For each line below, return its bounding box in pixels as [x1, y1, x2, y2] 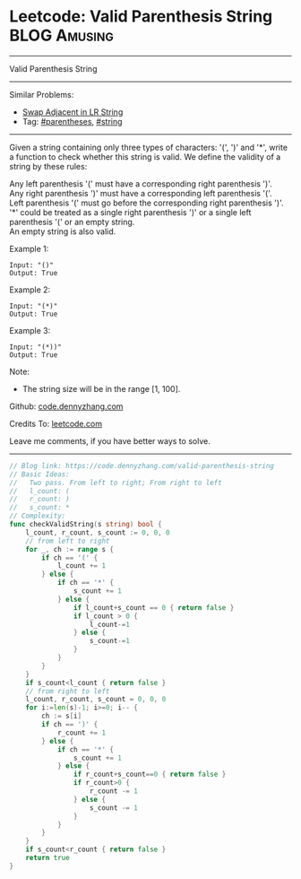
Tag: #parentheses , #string [21, 116, 123, 126]
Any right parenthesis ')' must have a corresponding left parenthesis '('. [9, 187, 272, 198]
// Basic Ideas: [9, 469, 70, 479]
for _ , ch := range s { [25, 544, 115, 553]
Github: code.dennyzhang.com [9, 401, 124, 412]
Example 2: [9, 284, 51, 295]
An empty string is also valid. [9, 226, 116, 237]
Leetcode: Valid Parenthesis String [9, 6, 273, 27]
